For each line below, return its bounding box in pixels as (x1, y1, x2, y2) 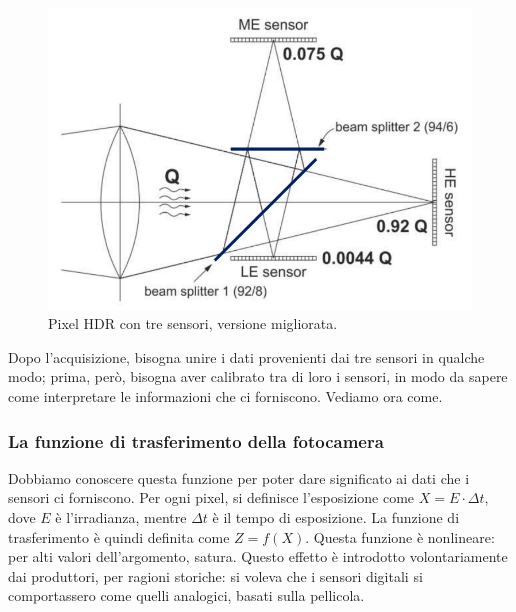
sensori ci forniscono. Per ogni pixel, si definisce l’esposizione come (8, 487, 415, 508)
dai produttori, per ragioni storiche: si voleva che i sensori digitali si (8, 565, 423, 586)
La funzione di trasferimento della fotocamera (8, 428, 384, 453)
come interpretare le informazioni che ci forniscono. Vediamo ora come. (8, 386, 443, 406)
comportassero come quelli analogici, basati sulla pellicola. (8, 585, 365, 606)
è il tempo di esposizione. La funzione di (212, 507, 460, 527)
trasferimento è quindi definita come (8, 526, 230, 547)
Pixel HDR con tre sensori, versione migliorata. (48, 313, 338, 334)
